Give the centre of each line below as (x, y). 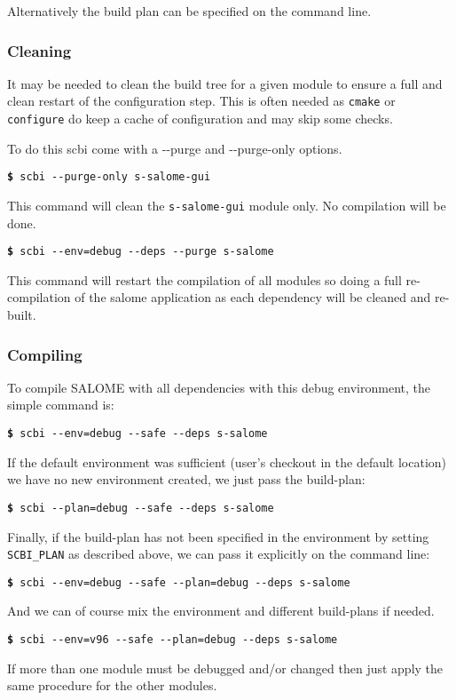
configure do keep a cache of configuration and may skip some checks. (200, 119)
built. (22, 315)
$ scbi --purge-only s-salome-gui (109, 177)
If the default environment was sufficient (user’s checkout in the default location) (227, 461)
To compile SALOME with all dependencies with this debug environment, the (219, 387)
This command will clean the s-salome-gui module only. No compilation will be (227, 205)
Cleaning (39, 50)
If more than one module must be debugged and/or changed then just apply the (225, 668)
